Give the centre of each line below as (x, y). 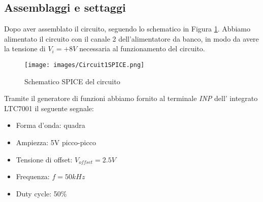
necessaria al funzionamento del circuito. (142, 48)
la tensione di (25, 48)
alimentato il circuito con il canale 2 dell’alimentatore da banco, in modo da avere (131, 38)
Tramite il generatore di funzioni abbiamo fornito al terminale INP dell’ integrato (131, 98)
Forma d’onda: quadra (51, 125)
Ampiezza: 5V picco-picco (56, 142)
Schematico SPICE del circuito (72, 81)
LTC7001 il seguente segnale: (49, 108)
